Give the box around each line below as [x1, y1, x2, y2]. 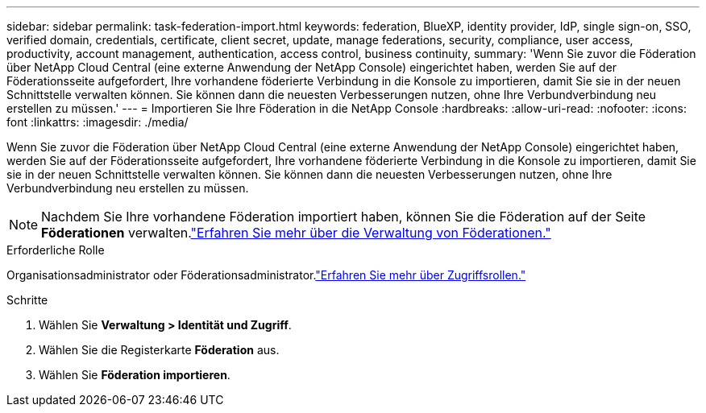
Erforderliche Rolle [6, 243, 105, 257]
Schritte [6, 293, 48, 307]
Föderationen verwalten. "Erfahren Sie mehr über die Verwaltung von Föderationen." [41, 225, 551, 241]
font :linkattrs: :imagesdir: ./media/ [6, 115, 189, 129]
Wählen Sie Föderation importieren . [39, 368, 230, 382]
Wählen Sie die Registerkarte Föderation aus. [39, 343, 280, 357]
